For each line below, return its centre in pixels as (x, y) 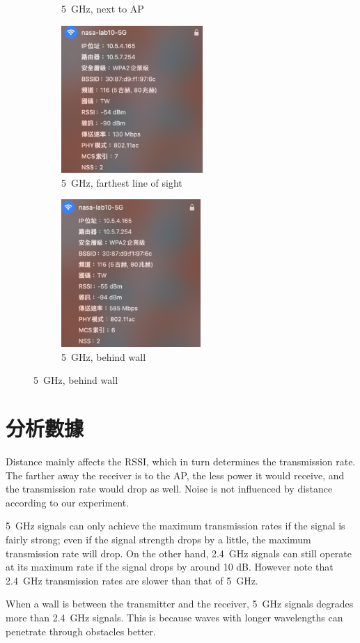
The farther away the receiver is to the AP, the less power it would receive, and (175, 475)
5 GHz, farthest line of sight (122, 182)
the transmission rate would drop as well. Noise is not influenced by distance (169, 489)
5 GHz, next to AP (103, 8)
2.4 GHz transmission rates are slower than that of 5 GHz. (132, 580)
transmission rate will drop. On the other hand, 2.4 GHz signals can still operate (179, 553)
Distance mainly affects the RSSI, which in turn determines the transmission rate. (181, 461)
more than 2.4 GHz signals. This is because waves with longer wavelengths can (174, 617)
